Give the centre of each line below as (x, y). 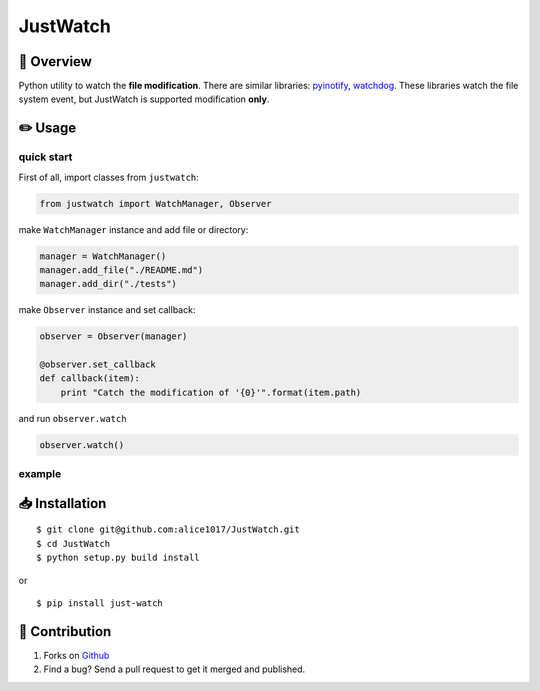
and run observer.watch (72, 418)
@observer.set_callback (98, 364)
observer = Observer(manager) (113, 336)
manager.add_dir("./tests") (108, 284)
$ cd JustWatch (73, 543)
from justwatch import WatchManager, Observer (155, 203)
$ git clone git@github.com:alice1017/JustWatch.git (168, 529)
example (40, 474)
